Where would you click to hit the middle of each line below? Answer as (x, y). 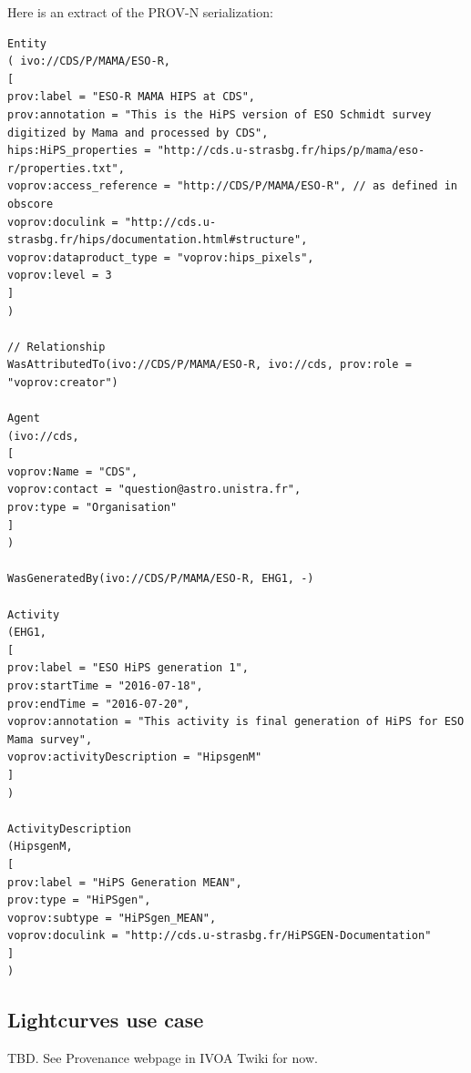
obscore (31, 204)
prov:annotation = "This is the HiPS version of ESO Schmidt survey (220, 114)
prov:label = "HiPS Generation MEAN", (125, 882)
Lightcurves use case (106, 1020)
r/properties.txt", (66, 168)
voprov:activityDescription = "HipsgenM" (135, 757)
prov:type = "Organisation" (92, 508)
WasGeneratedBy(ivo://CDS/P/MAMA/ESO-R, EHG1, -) (161, 579)
